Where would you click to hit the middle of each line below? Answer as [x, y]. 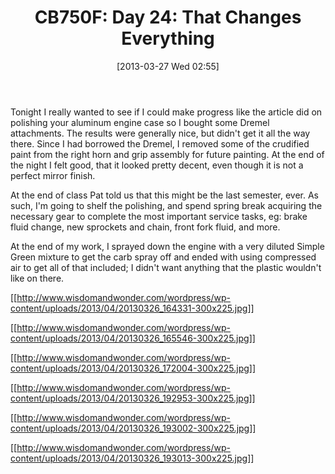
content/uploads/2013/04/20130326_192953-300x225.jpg [130, 398]
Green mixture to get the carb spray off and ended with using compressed [163, 257]
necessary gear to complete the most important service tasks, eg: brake [159, 216]
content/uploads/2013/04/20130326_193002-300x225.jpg [130, 428]
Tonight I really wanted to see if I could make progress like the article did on [166, 112]
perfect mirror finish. [53, 175]
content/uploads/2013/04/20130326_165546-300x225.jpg [130, 338]
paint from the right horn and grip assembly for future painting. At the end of [167, 154]
